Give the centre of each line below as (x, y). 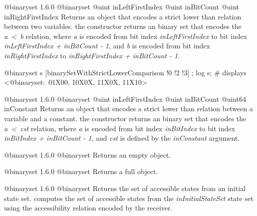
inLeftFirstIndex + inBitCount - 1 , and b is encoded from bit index (107, 46)
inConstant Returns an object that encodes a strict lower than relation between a (128, 108)
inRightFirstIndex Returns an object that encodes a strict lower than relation (123, 16)
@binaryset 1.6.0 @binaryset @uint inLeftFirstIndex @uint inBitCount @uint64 (125, 99)
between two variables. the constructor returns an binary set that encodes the (123, 26)
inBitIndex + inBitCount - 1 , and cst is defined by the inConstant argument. (122, 138)
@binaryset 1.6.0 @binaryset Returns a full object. (81, 171)
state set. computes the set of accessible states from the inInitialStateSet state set (129, 198)
